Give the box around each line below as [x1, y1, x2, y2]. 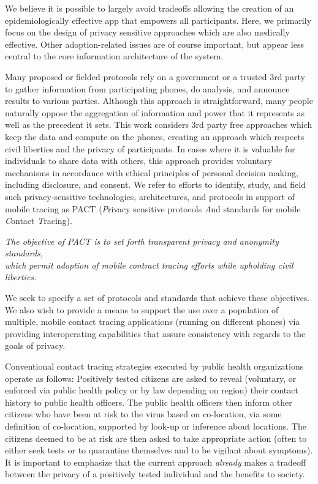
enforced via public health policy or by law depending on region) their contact [5, 384, 298, 397]
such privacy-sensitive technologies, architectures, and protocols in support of [5, 190, 295, 203]
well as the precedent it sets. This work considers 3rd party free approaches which [5, 118, 312, 131]
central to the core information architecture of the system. [5, 50, 224, 62]
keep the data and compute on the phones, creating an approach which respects [5, 130, 305, 143]
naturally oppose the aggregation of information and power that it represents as [5, 106, 305, 119]
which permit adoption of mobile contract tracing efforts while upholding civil [5, 258, 293, 271]
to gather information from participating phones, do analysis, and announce [5, 82, 290, 95]
